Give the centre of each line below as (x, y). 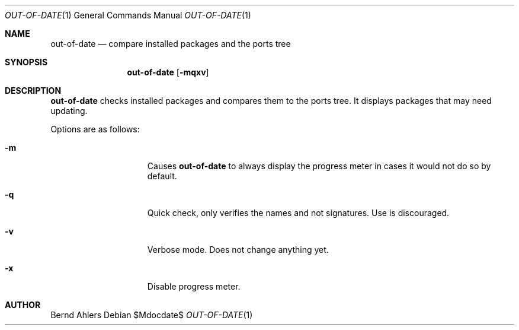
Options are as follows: (95, 129)
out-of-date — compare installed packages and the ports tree (171, 44)
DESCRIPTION (33, 91)
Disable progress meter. (194, 286)
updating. (69, 111)
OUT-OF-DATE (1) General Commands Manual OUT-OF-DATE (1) (128, 15)
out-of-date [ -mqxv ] (168, 72)
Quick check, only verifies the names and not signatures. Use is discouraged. (298, 213)
